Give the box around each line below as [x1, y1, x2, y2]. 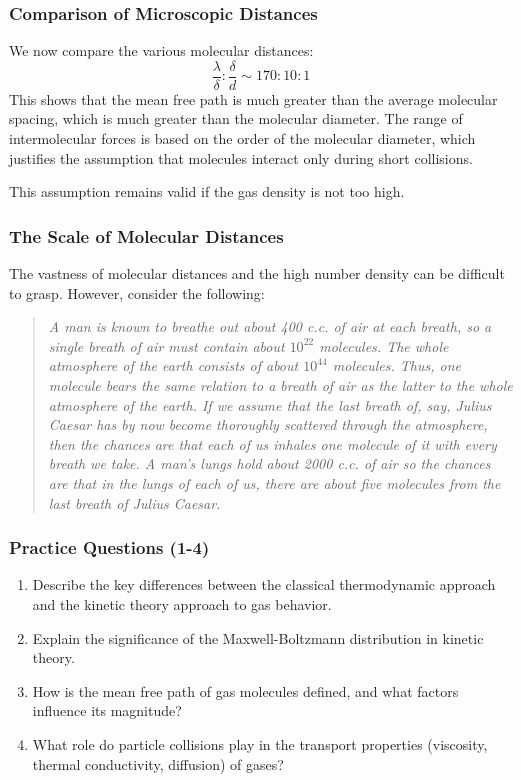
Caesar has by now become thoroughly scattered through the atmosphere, [48, 414, 488, 435]
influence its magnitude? [32, 700, 182, 721]
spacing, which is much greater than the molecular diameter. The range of [9, 108, 463, 129]
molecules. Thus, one [332, 355, 461, 376]
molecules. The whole [319, 335, 449, 356]
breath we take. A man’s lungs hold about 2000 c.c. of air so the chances [48, 453, 491, 474]
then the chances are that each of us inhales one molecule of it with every [48, 433, 497, 454]
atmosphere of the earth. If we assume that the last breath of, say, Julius [48, 394, 492, 415]
